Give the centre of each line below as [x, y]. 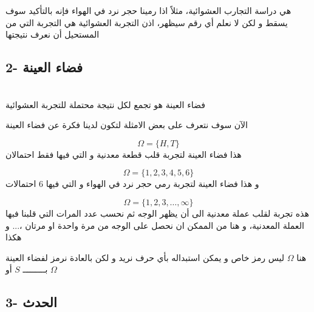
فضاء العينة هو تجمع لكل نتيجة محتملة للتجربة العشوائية [105, 104]
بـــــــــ [35, 269]
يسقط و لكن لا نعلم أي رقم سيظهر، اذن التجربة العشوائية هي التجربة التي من [147, 22]
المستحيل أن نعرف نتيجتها [53, 34]
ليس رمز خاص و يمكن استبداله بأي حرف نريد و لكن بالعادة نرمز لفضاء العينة [145, 257]
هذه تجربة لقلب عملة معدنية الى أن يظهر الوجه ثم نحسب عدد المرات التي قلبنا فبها [157, 213]
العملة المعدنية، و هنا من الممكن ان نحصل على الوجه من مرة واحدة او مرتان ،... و [155, 225]
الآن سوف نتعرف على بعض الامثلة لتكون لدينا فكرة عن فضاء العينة [127, 125]
